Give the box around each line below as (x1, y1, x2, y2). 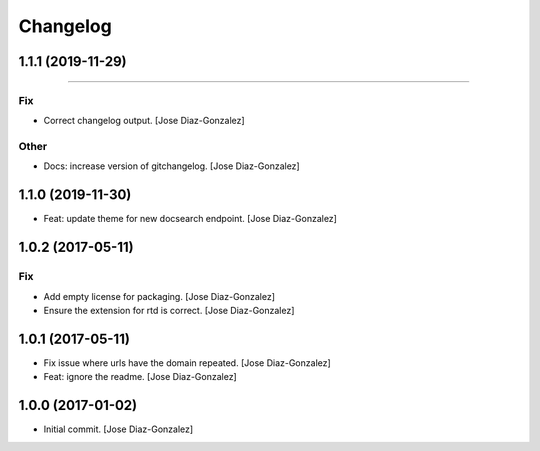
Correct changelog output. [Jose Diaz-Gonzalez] (43, 115, 245, 127)
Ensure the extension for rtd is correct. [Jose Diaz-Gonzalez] (43, 304, 295, 316)
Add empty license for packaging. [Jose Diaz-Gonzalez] (43, 290, 275, 302)
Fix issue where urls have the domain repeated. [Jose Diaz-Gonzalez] (43, 356, 332, 369)
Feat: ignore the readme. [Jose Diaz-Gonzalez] (43, 371, 237, 383)
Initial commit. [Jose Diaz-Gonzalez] (43, 423, 194, 435)
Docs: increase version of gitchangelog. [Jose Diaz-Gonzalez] (43, 160, 300, 172)
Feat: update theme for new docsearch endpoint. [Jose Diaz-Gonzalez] (43, 213, 337, 225)
